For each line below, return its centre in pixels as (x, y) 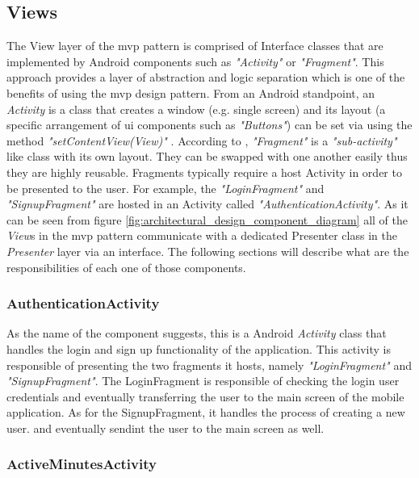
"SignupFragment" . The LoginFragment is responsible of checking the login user (203, 381)
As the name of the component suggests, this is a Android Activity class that (197, 333)
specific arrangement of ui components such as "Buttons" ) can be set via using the (209, 125)
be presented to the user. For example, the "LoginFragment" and (166, 188)
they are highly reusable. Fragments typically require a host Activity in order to (204, 172)
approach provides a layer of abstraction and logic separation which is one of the (206, 77)
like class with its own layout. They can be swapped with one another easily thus (207, 156)
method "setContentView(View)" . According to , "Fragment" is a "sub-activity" (202, 140)
